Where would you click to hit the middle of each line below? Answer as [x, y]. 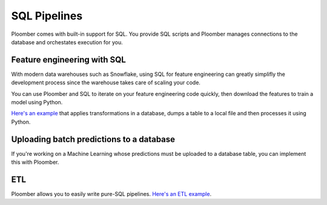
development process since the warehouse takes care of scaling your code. [106, 82]
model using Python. [37, 102]
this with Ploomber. [35, 162]
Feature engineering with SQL [69, 60]
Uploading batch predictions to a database [93, 139]
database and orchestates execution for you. [67, 42]
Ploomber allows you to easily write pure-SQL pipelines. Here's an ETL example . [111, 194]
